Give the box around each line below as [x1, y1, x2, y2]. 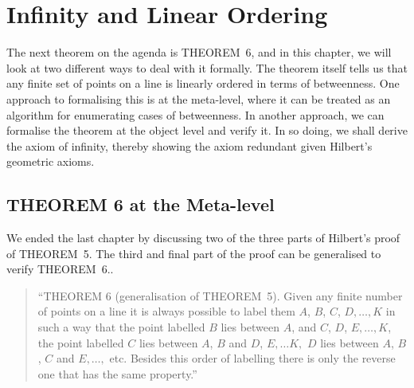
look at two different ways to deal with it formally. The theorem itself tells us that [6, 59, 408, 76]
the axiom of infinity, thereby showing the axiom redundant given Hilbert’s [6, 137, 373, 154]
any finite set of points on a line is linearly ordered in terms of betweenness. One [6, 75, 400, 92]
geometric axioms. [6, 153, 95, 170]
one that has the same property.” [37, 365, 197, 382]
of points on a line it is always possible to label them [37, 303, 295, 319]
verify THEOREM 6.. [6, 261, 114, 277]
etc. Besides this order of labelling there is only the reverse [109, 350, 396, 366]
